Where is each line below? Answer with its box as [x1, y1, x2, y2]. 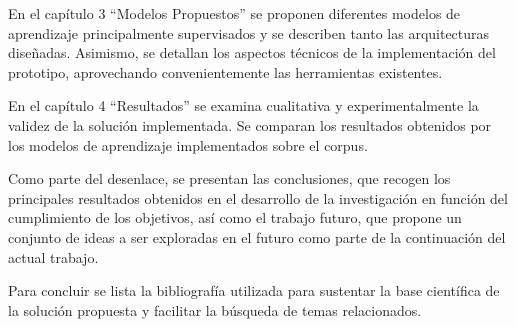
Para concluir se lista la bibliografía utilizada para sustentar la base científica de [8, 280, 500, 301]
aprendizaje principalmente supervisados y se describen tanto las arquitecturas [8, 22, 490, 43]
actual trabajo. [8, 246, 99, 267]
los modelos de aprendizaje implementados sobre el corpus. [8, 134, 368, 155]
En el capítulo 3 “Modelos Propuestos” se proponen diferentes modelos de [8, 3, 461, 23]
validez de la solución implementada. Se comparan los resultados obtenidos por [8, 114, 492, 135]
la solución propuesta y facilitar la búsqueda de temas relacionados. [8, 299, 422, 320]
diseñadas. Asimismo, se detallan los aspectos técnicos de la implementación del [8, 42, 496, 63]
